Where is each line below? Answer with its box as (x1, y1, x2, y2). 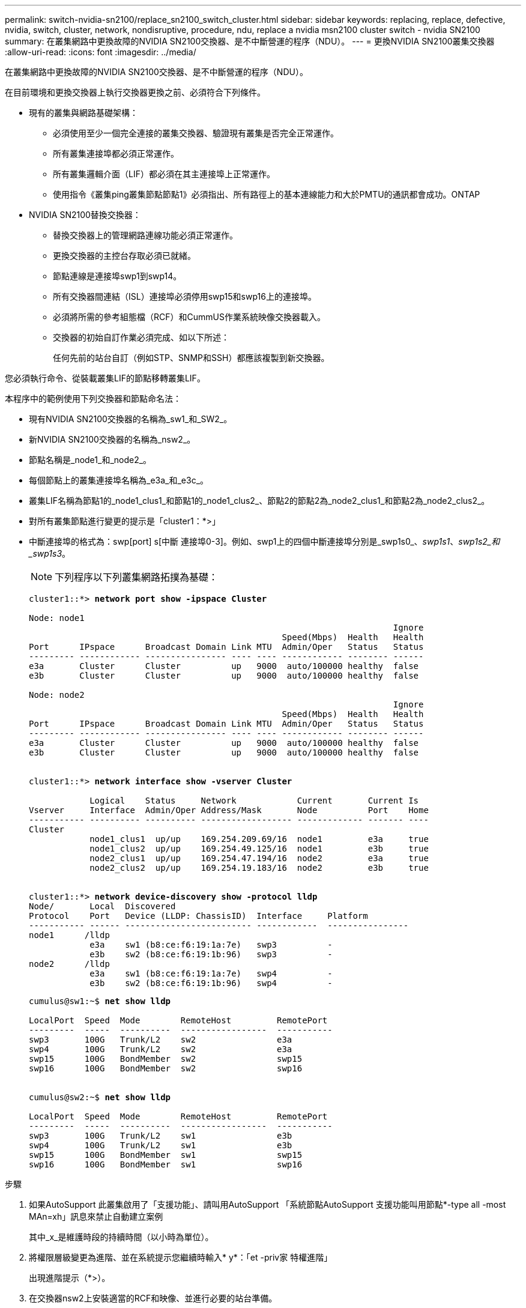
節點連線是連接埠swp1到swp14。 (53, 271, 182, 281)
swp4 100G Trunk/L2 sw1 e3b (29, 1140, 292, 1150)
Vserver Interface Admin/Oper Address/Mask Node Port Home (29, 805, 429, 815)
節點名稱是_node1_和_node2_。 (29, 455, 152, 465)
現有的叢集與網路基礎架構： (29, 107, 138, 118)
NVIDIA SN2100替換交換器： (29, 210, 141, 220)
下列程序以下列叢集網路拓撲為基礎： (55, 571, 219, 583)
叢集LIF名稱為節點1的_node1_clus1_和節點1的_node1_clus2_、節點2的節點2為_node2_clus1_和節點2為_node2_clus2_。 (29, 495, 490, 506)
